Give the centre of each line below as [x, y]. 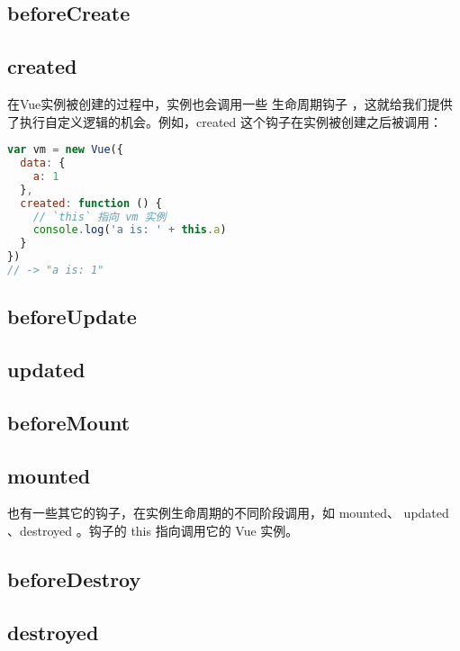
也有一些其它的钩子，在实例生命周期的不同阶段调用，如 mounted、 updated [228, 513]
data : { [43, 163]
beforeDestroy [74, 579]
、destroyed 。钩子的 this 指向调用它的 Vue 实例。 [153, 531]
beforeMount [69, 422]
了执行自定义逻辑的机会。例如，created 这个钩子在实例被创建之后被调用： [225, 121]
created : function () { [91, 203]
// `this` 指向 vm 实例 [99, 217]
